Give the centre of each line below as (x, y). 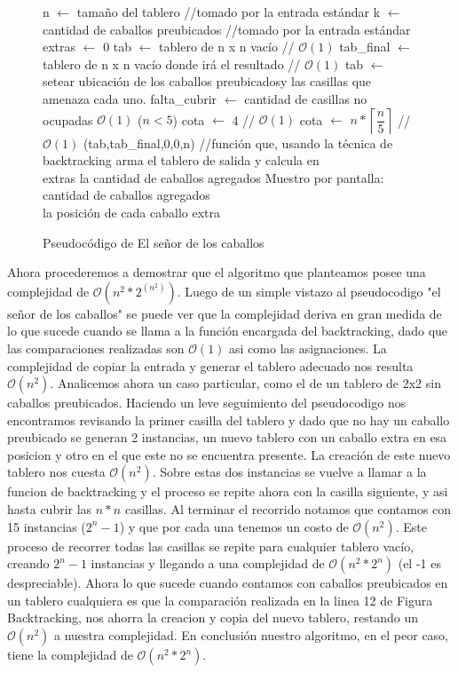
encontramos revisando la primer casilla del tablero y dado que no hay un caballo (229, 420)
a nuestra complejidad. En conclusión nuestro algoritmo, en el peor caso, (252, 635)
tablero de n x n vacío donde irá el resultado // (172, 63)
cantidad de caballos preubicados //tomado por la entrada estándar (227, 29)
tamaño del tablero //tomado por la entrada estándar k (229, 12)
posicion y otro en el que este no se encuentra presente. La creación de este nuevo (229, 454)
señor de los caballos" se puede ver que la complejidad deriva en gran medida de (225, 313)
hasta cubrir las (50, 509)
